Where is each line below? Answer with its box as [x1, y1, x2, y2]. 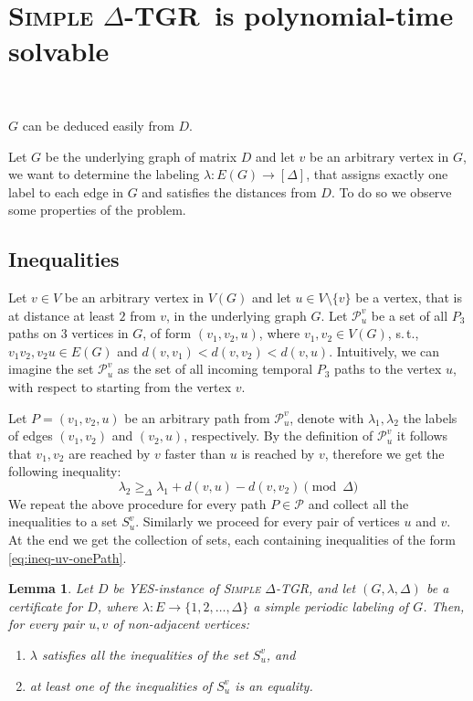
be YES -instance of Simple [112, 579, 261, 598]
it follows [396, 426, 448, 445]
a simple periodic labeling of [253, 596, 409, 615]
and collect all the [308, 494, 409, 513]
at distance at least [8, 305, 115, 324]
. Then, [423, 596, 465, 615]
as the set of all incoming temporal [117, 359, 313, 378]
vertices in [71, 324, 129, 343]
